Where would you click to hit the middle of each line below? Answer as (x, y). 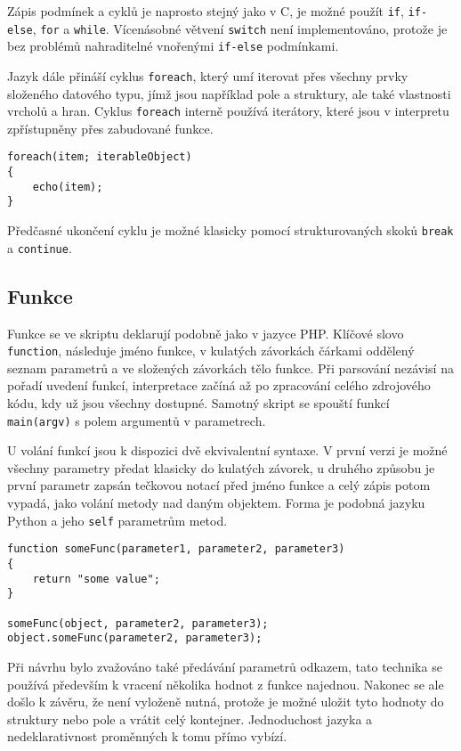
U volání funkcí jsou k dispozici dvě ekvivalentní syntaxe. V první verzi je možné (227, 450)
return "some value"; (96, 579)
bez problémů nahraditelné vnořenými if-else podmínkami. (173, 46)
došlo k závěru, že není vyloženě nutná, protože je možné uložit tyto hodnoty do (226, 702)
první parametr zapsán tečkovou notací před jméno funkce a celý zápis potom (219, 485)
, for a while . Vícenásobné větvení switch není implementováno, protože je (240, 28)
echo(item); (68, 187)
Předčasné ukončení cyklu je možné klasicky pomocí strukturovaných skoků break (230, 230)
